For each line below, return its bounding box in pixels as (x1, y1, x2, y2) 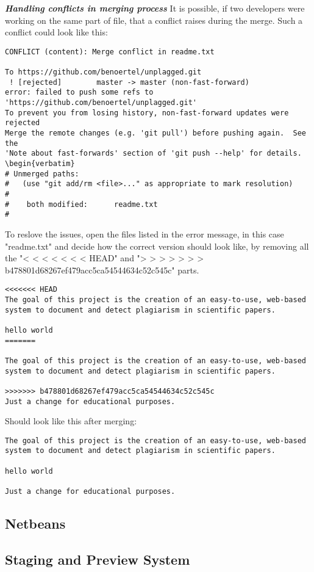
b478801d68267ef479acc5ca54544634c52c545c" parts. (5, 263, 199, 276)
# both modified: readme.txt (5, 200, 158, 209)
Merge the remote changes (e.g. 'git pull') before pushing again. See (5, 129, 306, 138)
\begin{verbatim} (5, 159, 75, 168)
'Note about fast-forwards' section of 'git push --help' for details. (5, 149, 302, 158)
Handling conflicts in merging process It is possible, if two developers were (5, 2, 305, 14)
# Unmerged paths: (5, 169, 79, 178)
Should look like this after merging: (5, 415, 137, 427)
